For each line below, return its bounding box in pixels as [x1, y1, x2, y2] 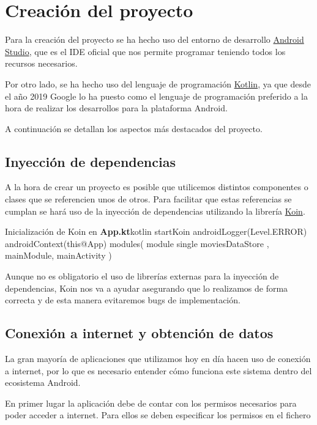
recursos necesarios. [5, 57, 78, 70]
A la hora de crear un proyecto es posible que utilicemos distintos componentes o [5, 180, 308, 193]
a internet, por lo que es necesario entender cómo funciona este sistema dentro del [5, 364, 312, 377]
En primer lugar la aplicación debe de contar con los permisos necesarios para [5, 396, 297, 409]
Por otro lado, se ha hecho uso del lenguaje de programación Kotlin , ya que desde [5, 77, 311, 90]
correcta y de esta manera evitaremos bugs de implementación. [5, 294, 241, 306]
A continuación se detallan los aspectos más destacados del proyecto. [5, 122, 263, 135]
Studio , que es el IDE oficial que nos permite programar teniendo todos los [5, 45, 286, 57]
